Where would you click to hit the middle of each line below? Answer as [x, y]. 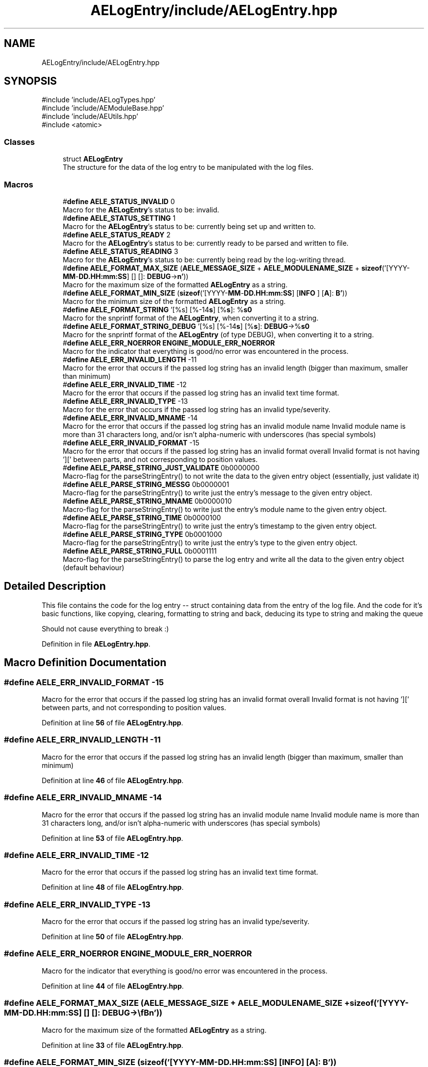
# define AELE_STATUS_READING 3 [120, 251]
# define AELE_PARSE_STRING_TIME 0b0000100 [142, 517]
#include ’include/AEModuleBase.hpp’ [103, 108]
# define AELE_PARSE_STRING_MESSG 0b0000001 [146, 484]
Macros [19, 184]
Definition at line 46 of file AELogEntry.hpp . [113, 780]
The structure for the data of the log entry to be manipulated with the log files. [188, 167]
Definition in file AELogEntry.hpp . [96, 644]
